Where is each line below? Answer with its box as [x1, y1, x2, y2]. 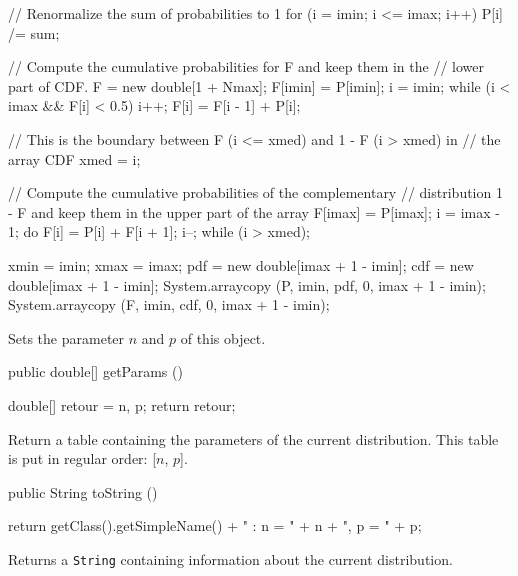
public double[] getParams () [8, 361, 183, 382]
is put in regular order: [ [8, 448, 157, 469]
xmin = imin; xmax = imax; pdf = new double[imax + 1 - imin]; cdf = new [8, 254, 474, 275]
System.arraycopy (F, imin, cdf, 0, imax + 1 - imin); [8, 294, 330, 315]
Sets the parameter [8, 327, 125, 348]
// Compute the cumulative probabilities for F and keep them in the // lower [8, 56, 484, 77]
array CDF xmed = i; [8, 148, 141, 169]
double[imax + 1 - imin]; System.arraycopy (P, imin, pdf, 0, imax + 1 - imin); [8, 274, 486, 295]
